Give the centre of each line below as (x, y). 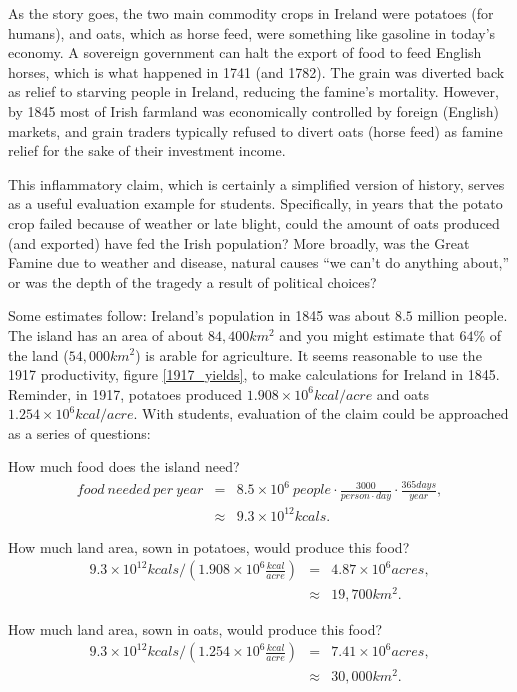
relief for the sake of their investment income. (147, 150)
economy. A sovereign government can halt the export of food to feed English (245, 52)
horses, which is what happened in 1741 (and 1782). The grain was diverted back (256, 71)
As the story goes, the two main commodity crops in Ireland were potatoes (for (251, 13)
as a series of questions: (79, 432)
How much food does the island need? (124, 466)
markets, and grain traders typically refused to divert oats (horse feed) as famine (255, 130)
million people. (462, 315)
